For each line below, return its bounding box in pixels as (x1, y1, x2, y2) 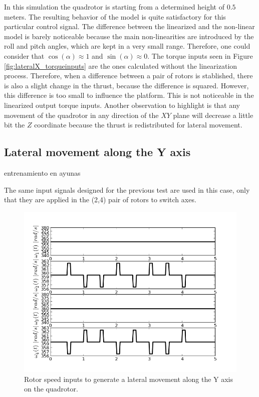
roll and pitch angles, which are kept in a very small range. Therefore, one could (4, 41, 250, 51)
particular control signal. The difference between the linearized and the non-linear (4, 21, 255, 32)
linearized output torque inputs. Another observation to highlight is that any (4, 99, 240, 110)
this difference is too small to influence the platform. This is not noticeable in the (4, 90, 254, 100)
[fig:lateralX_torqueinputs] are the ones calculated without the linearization (4, 60, 237, 71)
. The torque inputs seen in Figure (147, 50, 253, 61)
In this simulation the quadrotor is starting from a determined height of (4, 2, 224, 12)
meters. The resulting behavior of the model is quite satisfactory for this (4, 11, 226, 22)
